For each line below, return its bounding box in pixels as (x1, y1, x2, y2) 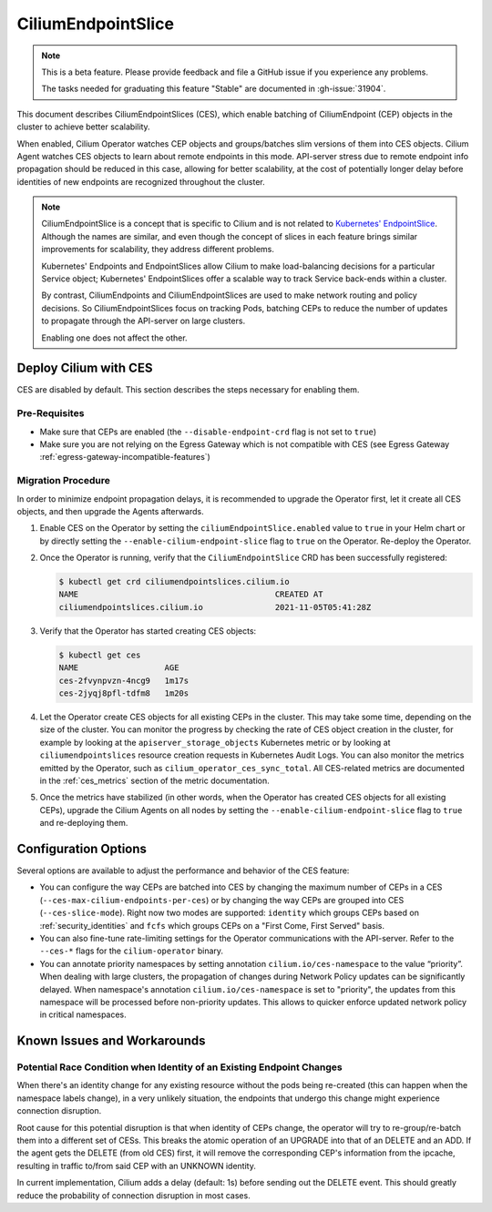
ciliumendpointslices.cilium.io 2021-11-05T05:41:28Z (58, 602, 372, 612)
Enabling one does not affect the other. (41, 332, 188, 343)
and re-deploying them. (39, 818, 128, 829)
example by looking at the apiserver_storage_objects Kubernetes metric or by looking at (39, 737, 391, 748)
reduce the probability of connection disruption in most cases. (16, 1189, 251, 1201)
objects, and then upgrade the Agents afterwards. (16, 505, 204, 516)
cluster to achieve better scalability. (16, 121, 150, 132)
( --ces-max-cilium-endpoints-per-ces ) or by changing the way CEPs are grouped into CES (39, 894, 405, 905)
